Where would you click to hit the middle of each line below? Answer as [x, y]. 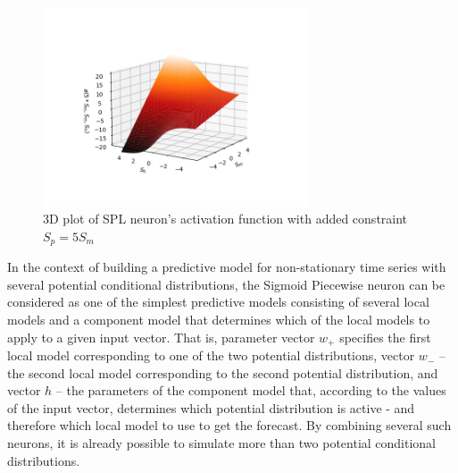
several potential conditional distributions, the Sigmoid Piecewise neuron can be [226, 284]
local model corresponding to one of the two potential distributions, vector [211, 355]
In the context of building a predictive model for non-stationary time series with [227, 267]
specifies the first [385, 337]
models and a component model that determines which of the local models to [219, 320]
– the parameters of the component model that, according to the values [251, 390]
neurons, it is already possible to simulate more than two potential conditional [222, 443]
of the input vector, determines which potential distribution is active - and [211, 407]
